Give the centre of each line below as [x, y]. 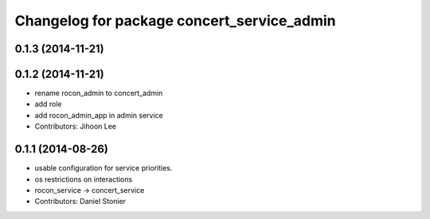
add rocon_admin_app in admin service [99, 115]
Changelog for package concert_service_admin [175, 21]
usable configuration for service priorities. [104, 168]
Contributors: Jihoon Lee [76, 126]
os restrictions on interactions [84, 179]
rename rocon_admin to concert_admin [99, 93]
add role [48, 104]
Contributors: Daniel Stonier [80, 202]
